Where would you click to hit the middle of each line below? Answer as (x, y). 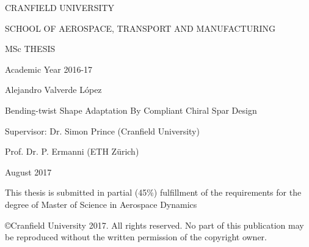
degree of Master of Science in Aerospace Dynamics (101, 204)
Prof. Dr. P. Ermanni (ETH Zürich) (72, 151)
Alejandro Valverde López (53, 90)
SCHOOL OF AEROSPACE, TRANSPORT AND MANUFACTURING (140, 28)
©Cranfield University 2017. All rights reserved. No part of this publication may (154, 225)
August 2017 (28, 171)
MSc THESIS (30, 49)
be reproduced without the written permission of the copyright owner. (136, 237)
